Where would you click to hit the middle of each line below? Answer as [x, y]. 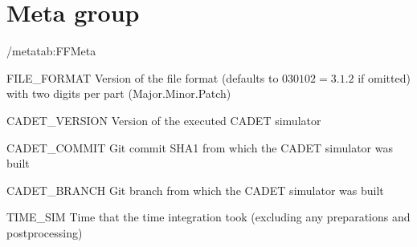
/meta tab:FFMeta [51, 51]
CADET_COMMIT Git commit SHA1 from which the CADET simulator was [200, 147]
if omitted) [384, 77]
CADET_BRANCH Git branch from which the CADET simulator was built [195, 190]
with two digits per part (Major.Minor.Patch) [119, 93]
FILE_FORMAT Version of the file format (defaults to [143, 77]
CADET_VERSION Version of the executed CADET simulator [164, 120]
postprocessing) [45, 232]
